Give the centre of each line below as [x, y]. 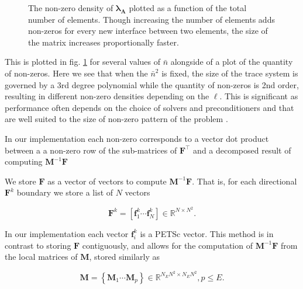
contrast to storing [38, 245]
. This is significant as [259, 96]
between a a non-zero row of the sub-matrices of [91, 150]
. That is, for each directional [245, 181]
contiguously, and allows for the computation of [167, 245]
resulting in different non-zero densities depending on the [107, 96]
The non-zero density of [71, 8]
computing [24, 161]
